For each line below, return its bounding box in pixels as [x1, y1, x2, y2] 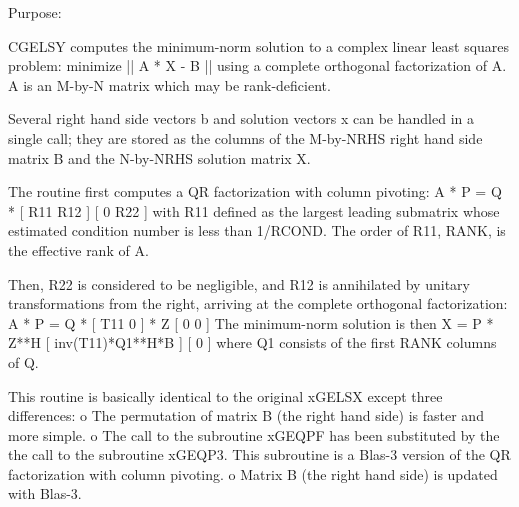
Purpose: [8, 2, 62, 22]
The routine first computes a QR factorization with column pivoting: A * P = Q [8, 181, 502, 202]
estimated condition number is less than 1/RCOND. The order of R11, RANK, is [8, 220, 506, 241]
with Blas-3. [8, 483, 82, 504]
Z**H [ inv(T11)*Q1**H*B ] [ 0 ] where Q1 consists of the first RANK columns [8, 332, 497, 353]
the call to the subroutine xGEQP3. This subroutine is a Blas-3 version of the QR [8, 444, 511, 465]
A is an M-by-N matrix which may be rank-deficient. [8, 74, 331, 95]
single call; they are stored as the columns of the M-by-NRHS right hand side [8, 127, 483, 148]
